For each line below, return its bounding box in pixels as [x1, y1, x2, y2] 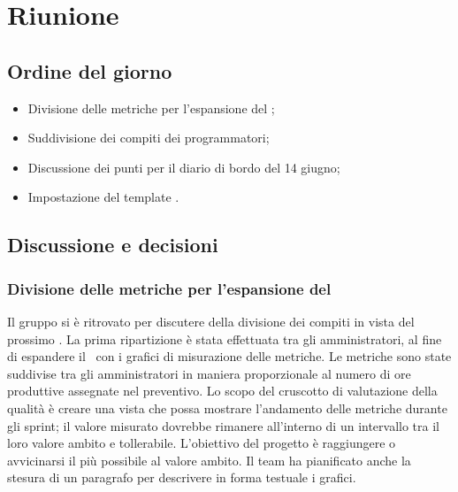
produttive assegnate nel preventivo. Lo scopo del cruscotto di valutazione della [7, 381, 438, 400]
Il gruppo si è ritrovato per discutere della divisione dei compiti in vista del [7, 311, 415, 330]
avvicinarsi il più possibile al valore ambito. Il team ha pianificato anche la [7, 450, 411, 469]
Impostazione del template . [27, 188, 179, 206]
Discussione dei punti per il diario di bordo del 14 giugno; [27, 158, 340, 176]
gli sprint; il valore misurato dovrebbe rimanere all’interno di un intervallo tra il [7, 416, 440, 434]
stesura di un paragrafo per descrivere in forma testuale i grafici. [7, 468, 356, 487]
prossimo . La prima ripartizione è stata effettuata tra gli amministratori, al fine [7, 329, 442, 348]
